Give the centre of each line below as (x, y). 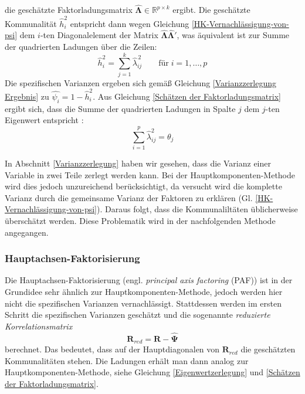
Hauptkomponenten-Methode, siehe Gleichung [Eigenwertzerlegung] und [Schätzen (152, 372)
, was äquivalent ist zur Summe (233, 35)
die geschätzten (268, 349)
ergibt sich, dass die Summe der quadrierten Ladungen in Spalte (120, 108)
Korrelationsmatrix (39, 326)
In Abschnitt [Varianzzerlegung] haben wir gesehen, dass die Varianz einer (138, 163)
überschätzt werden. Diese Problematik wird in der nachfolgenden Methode (140, 221)
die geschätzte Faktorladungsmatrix (69, 10)
